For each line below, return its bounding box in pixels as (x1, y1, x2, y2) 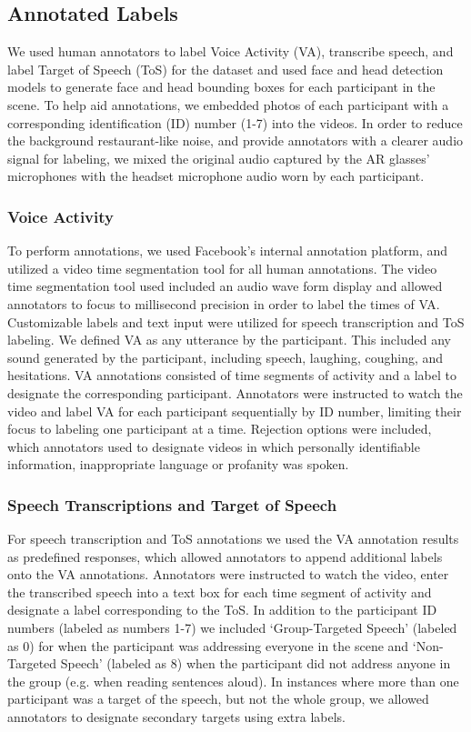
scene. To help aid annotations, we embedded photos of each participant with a (7, 95, 449, 114)
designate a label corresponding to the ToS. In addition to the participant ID (7, 600, 437, 619)
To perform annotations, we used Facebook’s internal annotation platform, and (7, 241, 448, 260)
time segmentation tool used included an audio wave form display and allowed (7, 276, 443, 296)
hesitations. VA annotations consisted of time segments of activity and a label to (7, 366, 457, 385)
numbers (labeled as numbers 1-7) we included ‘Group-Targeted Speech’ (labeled (7, 618, 457, 637)
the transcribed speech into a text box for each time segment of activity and (7, 582, 432, 601)
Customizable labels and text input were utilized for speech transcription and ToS (7, 312, 465, 331)
